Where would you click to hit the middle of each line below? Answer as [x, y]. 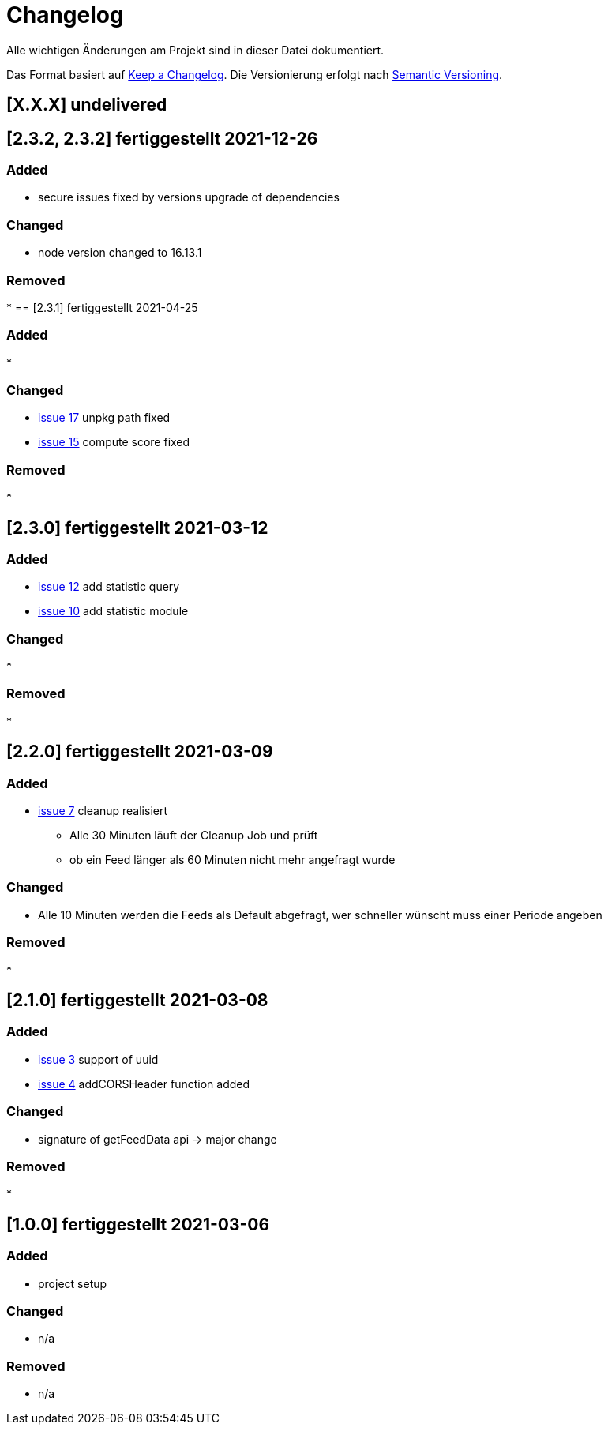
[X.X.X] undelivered [87, 105]
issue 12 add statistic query [109, 587]
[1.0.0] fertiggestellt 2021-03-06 [138, 1224]
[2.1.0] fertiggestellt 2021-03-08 [137, 1000]
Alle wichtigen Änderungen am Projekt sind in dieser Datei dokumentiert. [195, 50]
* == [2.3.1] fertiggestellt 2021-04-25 [102, 307]
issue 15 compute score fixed [114, 442]
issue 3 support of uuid [98, 1059]
